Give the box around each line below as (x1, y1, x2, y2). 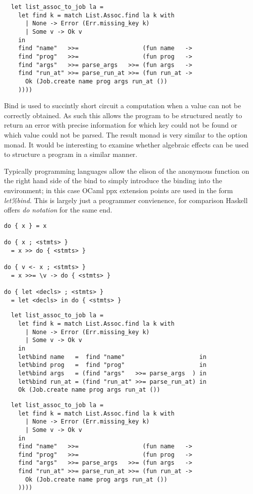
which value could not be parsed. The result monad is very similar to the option (4, 130, 248, 140)
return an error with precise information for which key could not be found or (4, 120, 238, 130)
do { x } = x (4, 222, 47, 229)
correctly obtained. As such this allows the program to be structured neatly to (4, 110, 242, 120)
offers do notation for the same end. (4, 205, 113, 215)
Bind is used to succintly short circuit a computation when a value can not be (4, 100, 241, 111)
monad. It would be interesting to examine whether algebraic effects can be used (4, 139, 249, 149)
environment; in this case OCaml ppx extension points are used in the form (4, 185, 233, 195)
